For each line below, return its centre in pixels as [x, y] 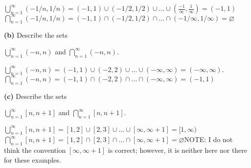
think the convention [35, 150]
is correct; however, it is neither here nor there [178, 150]
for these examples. [33, 159]
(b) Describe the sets [36, 35]
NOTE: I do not [208, 139]
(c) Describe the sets [35, 96]
